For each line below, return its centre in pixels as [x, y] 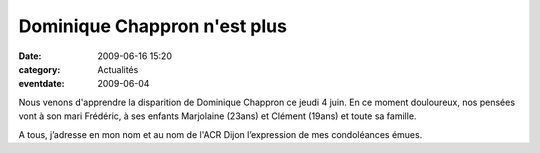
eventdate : [41, 84]
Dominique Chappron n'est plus [152, 26]
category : [39, 69]
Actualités [118, 69]
